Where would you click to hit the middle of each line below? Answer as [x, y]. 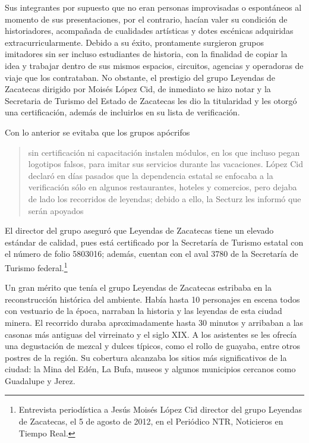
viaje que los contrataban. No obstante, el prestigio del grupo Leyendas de [140, 77]
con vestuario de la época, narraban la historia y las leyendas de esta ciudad [144, 311]
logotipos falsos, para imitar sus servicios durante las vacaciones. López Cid [166, 164]
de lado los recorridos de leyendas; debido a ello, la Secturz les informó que [165, 198]
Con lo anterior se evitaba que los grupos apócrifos [97, 132]
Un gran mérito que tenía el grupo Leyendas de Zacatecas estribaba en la [138, 288]
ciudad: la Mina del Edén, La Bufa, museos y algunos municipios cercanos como [150, 369]
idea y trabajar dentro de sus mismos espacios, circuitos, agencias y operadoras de [154, 65]
